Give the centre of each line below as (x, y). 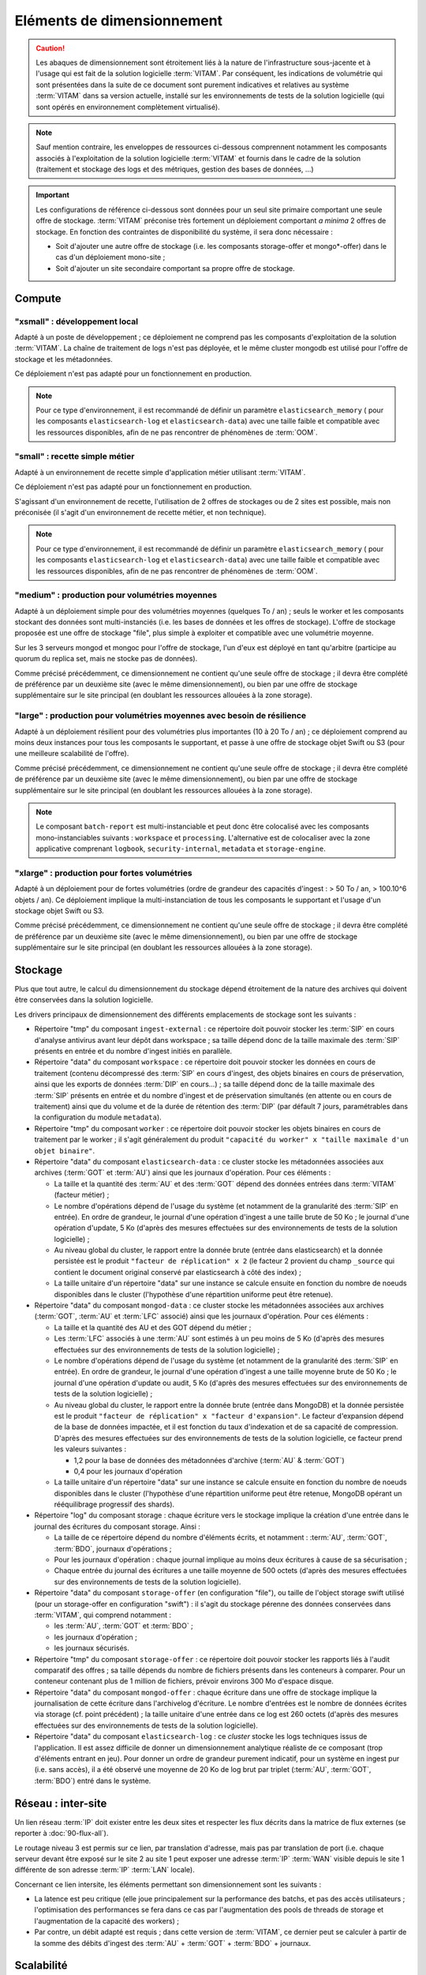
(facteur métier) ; (82, 1195)
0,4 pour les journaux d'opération (128, 1471)
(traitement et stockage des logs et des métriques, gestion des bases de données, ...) (175, 169)
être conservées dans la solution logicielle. (84, 1000)
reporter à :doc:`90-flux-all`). (62, 1834)
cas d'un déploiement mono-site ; (110, 258)
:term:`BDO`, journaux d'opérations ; (113, 1548)
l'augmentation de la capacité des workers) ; (107, 1920)
